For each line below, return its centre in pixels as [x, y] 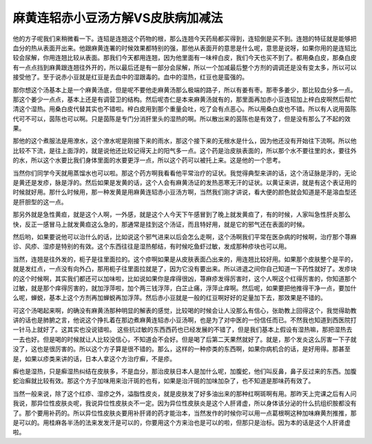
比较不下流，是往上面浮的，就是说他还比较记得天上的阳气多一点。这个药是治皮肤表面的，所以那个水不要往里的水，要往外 [185, 150]
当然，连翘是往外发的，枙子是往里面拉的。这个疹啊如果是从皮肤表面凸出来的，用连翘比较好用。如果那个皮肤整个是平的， [185, 259]
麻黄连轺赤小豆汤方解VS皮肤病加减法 [118, 18]
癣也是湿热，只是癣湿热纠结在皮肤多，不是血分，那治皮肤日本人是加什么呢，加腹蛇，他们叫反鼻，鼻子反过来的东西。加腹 [185, 372]
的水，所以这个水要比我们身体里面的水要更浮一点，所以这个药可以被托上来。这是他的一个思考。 [148, 160]
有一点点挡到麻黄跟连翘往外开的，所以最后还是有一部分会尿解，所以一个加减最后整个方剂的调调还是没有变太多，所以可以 [185, 67]
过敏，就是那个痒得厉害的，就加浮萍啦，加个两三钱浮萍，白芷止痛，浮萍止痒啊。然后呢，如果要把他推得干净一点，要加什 [185, 288]
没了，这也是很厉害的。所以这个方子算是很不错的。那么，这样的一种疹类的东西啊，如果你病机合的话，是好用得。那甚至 [182, 349]
